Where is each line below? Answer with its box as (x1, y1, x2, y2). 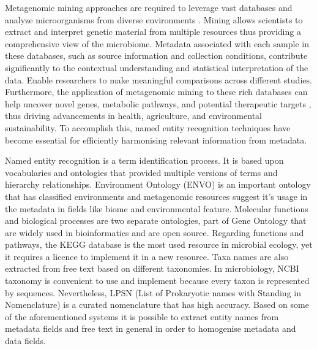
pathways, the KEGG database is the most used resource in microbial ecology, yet (5, 238, 313, 251)
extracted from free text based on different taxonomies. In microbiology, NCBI (5, 262, 299, 275)
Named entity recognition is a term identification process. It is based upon (5, 154, 284, 167)
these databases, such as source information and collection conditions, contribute (5, 49, 308, 62)
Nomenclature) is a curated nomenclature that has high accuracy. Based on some (5, 298, 309, 311)
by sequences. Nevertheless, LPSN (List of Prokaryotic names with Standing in (5, 286, 301, 299)
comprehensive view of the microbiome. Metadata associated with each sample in (5, 37, 309, 50)
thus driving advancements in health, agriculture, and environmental (5, 109, 262, 122)
